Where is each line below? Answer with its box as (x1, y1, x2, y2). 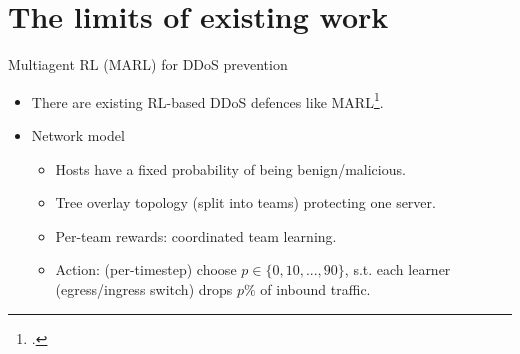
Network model (31, 124, 125, 145)
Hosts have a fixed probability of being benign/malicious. (55, 158, 406, 179)
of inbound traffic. (260, 278, 371, 299)
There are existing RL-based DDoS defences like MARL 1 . (31, 88, 384, 112)
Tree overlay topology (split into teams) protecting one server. (55, 192, 436, 213)
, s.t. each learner (344, 259, 451, 280)
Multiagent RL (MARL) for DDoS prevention (8, 54, 288, 75)
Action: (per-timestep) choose (55, 259, 237, 280)
